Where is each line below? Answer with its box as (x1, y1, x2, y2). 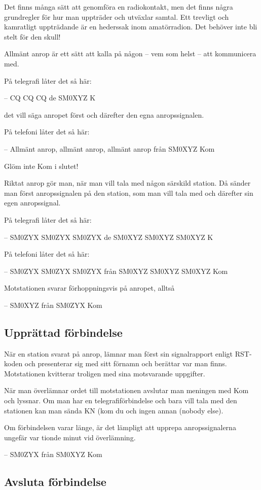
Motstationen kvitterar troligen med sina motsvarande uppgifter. (4, 368, 205, 378)
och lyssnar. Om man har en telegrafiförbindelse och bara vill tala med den (4, 395, 237, 406)
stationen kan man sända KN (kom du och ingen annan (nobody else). (4, 405, 223, 415)
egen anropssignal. (4, 197, 61, 208)
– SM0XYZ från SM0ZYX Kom (4, 299, 102, 310)
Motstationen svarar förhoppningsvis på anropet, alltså (4, 283, 175, 293)
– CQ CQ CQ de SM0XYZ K (4, 92, 96, 103)
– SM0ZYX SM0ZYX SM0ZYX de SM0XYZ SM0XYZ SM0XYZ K (4, 231, 213, 242)
